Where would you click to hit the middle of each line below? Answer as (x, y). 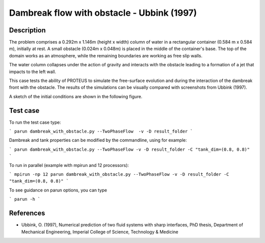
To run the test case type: (35, 122)
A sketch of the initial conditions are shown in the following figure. (76, 96)
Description (27, 30)
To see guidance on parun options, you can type (58, 190)
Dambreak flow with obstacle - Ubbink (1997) (103, 13)
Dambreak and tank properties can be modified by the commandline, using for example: (98, 140)
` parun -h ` (25, 199)
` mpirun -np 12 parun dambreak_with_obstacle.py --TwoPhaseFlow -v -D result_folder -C (119, 175)
